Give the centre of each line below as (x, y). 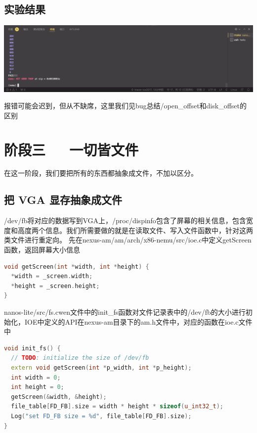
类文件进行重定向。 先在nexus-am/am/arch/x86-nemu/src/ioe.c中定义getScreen (128, 240)
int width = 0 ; (36, 377)
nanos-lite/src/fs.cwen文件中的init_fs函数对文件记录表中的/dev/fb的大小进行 (125, 312)
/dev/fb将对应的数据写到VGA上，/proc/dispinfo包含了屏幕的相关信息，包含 (125, 220)
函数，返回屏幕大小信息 (42, 250)
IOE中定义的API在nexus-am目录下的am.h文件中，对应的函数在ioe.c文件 (138, 321)
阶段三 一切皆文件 (71, 149)
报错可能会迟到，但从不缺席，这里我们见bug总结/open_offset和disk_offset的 (126, 106)
